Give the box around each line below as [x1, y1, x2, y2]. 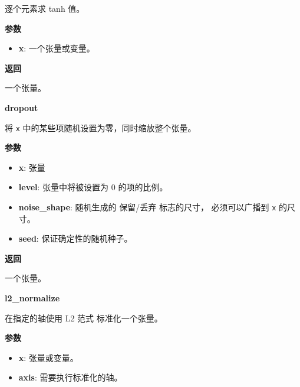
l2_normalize [5, 292, 60, 304]
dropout [5, 101, 38, 113]
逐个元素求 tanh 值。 [5, 2, 85, 14]
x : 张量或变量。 [18, 351, 78, 363]
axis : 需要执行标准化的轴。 [18, 371, 123, 383]
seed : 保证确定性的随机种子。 [18, 232, 133, 245]
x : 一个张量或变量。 [18, 42, 95, 54]
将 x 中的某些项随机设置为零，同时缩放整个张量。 [5, 121, 196, 134]
